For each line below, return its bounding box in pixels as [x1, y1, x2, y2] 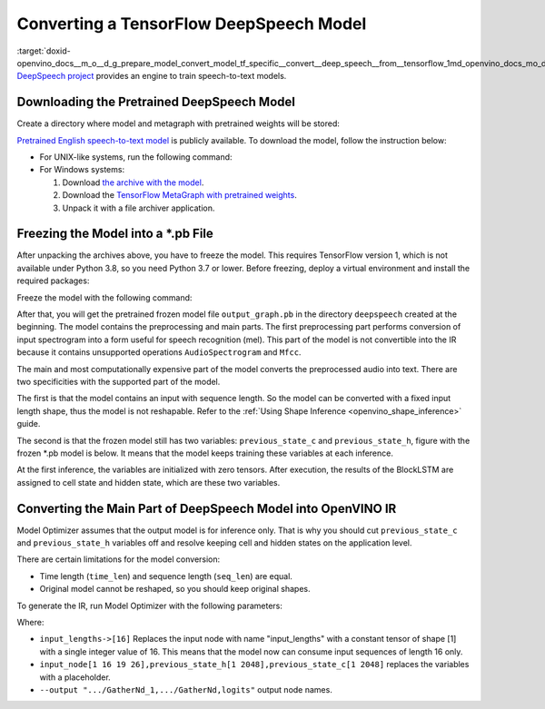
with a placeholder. [39, 672, 111, 683]
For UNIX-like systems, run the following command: [39, 152, 233, 162]
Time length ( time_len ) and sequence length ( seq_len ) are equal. [39, 570, 292, 581]
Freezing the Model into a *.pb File [16, 226, 213, 241]
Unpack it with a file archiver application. [62, 202, 215, 213]
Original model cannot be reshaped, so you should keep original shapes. [39, 584, 311, 595]
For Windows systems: [39, 164, 125, 175]
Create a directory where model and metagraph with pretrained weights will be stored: [16, 118, 341, 129]
